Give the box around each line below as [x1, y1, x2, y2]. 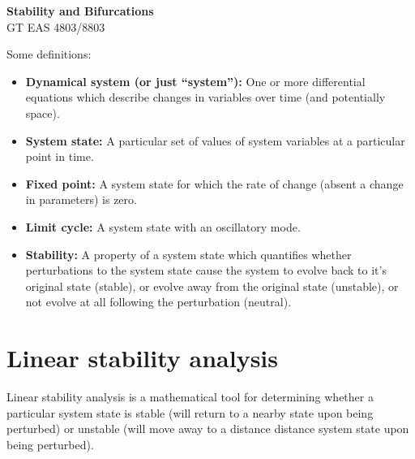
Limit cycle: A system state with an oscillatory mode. [25, 218, 301, 235]
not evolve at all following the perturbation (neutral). [25, 293, 292, 310]
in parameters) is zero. [25, 191, 137, 208]
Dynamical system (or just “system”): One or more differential [25, 72, 366, 89]
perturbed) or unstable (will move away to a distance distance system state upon [6, 420, 409, 437]
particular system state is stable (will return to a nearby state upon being [6, 404, 374, 421]
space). [25, 104, 60, 121]
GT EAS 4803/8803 [6, 18, 105, 35]
